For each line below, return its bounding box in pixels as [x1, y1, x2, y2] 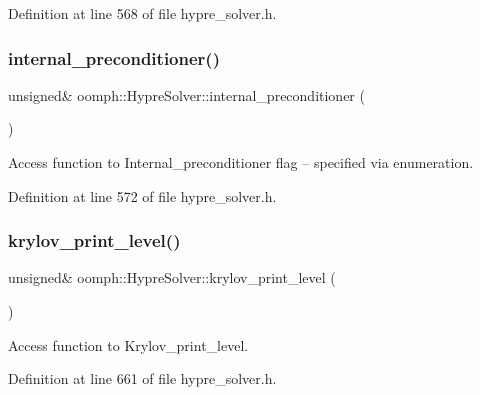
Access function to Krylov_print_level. [8, 334, 249, 355]
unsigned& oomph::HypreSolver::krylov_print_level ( [8, 267, 336, 288]
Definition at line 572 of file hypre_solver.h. [8, 185, 277, 206]
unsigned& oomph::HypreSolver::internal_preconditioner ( [8, 84, 365, 105]
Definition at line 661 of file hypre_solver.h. [8, 368, 277, 389]
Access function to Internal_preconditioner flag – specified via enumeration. [8, 152, 474, 172]
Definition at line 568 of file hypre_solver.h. [8, 3, 277, 23]
